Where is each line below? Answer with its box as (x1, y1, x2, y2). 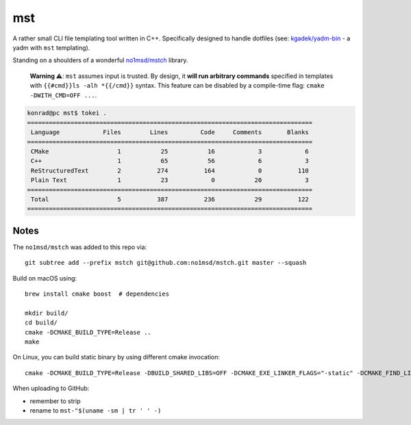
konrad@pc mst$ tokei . (27, 110, 108, 117)
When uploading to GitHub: (12, 384, 90, 393)
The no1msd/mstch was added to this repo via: (12, 243, 147, 251)
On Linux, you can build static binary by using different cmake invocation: (12, 353, 221, 361)
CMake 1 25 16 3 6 (31, 148, 310, 155)
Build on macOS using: (12, 274, 77, 282)
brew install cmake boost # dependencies (25, 290, 170, 298)
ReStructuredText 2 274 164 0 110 (31, 166, 310, 175)
